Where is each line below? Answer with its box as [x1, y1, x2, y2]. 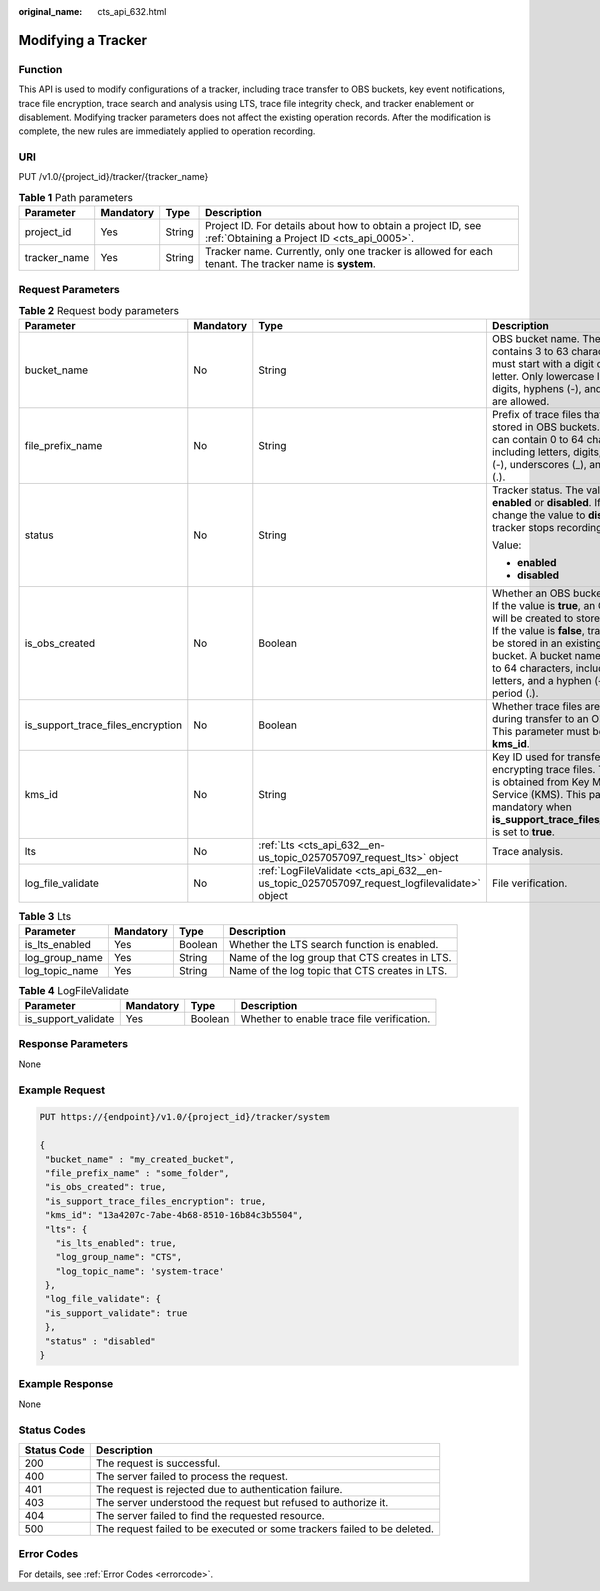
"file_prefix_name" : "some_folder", [45, 1167, 230, 1179]
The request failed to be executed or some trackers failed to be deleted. [95, 1521, 435, 1535]
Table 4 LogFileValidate [18, 983, 130, 997]
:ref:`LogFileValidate [258, 864, 353, 878]
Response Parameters [18, 1037, 129, 1051]
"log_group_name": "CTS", [55, 1251, 183, 1263]
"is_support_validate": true [45, 1307, 188, 1319]
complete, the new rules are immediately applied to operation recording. [18, 125, 316, 137]
